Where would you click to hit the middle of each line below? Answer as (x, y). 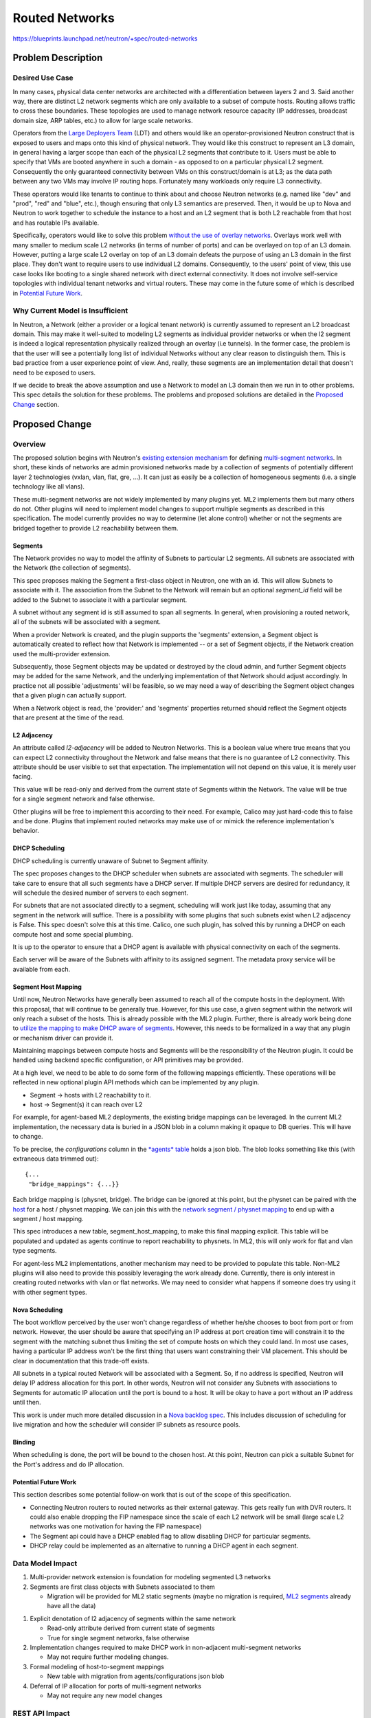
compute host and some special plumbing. (73, 934)
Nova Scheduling (38, 1310)
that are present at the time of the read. (68, 717)
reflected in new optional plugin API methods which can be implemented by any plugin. (136, 1082)
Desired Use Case (43, 78)
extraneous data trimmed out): (56, 1159)
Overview (29, 444)
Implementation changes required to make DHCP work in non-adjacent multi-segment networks (166, 1647)
